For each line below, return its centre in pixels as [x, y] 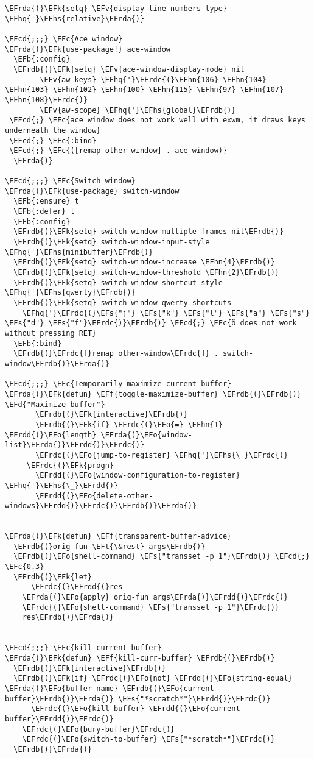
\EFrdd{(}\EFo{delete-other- [94, 496]
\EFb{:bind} [38, 343]
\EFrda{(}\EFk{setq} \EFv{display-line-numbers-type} [116, 9]
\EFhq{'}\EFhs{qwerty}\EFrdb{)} [70, 293]
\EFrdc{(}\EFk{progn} [70, 465]
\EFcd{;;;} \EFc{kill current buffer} [83, 648]
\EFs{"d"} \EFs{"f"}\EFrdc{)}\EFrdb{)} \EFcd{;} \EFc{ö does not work [151, 323]
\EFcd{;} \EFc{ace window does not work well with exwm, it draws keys [157, 120]
